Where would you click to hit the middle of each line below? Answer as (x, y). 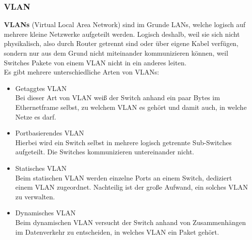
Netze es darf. (36, 116)
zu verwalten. (35, 196)
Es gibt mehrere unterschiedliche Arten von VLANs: (82, 72)
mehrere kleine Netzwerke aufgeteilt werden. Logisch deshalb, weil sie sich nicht (122, 34)
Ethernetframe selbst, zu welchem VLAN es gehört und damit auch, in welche (131, 107)
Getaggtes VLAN (41, 88)
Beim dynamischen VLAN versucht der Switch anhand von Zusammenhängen (131, 222)
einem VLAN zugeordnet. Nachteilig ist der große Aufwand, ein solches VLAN (132, 187)
